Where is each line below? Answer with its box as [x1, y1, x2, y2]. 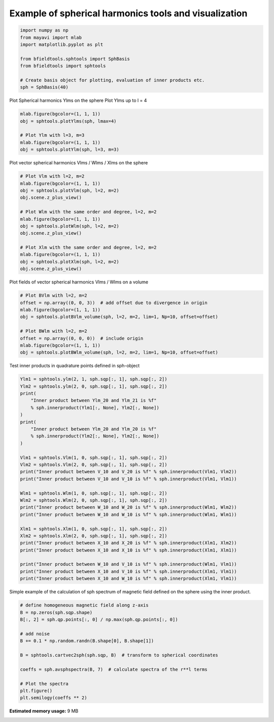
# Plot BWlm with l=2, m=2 [20, 328, 87, 334]
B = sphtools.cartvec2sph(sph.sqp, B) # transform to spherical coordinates [20, 652, 218, 658]
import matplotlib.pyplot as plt [20, 41, 104, 47]
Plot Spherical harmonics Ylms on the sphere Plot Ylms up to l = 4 [9, 97, 147, 104]
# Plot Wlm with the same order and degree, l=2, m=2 [20, 209, 157, 215]
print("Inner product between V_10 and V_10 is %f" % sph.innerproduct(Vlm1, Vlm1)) [20, 476, 237, 482]
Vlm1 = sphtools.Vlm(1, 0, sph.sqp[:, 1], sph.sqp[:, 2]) [20, 454, 167, 460]
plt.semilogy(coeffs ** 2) [20, 695, 87, 701]
